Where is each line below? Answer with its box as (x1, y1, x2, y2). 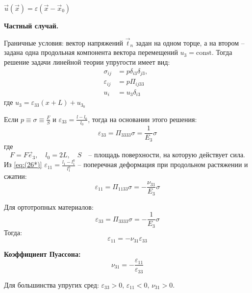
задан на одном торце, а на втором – (135, 37, 245, 48)
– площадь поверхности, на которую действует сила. (88, 152, 245, 159)
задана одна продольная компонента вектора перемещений (4, 47, 178, 57)
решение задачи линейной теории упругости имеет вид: (4, 57, 170, 67)
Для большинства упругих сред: (4, 279, 99, 290)
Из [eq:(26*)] (4, 159, 42, 170)
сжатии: (4, 171, 27, 181)
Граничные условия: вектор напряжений (4, 37, 124, 48)
